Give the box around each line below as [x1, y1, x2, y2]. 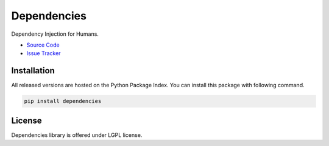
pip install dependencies [24, 98, 102, 105]
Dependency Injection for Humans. [11, 30, 99, 38]
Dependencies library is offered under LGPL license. [11, 131, 143, 139]
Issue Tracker [26, 50, 61, 57]
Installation [11, 65, 55, 76]
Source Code [26, 41, 60, 48]
